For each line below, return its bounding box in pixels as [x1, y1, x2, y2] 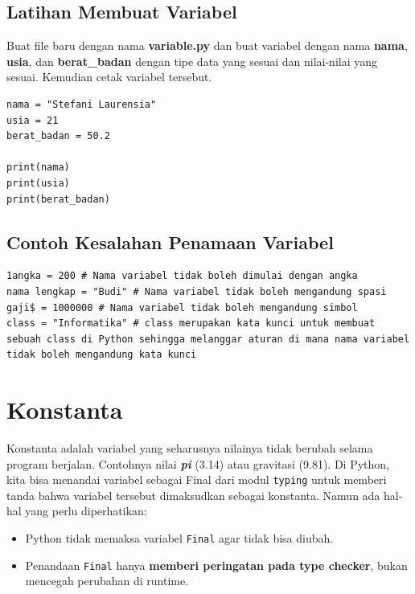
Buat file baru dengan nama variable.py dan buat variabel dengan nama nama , [6, 37, 408, 54]
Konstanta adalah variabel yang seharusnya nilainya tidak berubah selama [6, 440, 373, 457]
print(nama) [6, 162, 70, 174]
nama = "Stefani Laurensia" [6, 98, 157, 110]
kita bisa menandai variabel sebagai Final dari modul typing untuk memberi [6, 471, 387, 488]
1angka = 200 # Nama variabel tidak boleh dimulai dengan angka [6, 270, 358, 282]
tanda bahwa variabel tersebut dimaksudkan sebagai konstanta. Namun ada [6, 486, 380, 503]
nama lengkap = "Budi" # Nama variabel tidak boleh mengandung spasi [6, 285, 387, 297]
